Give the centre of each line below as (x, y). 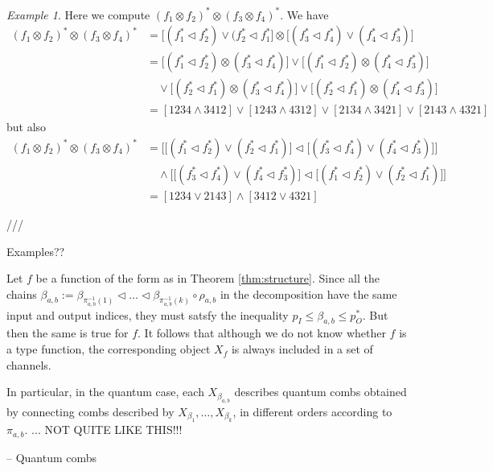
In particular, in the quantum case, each (105, 392)
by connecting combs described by (90, 411)
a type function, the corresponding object (109, 349)
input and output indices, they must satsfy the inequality (148, 314)
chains (22, 293)
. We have (304, 14)
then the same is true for (68, 333)
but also (27, 127)
